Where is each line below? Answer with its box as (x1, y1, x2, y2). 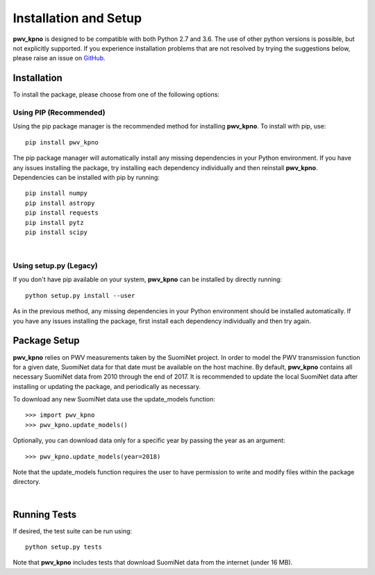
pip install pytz (25, 219, 84, 226)
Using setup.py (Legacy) (12, 261, 98, 271)
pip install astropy (25, 199, 95, 207)
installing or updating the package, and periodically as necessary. (12, 382, 201, 390)
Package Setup (12, 335, 80, 347)
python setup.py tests (25, 543, 103, 551)
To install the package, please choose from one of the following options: (12, 90, 220, 99)
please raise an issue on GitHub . (12, 54, 106, 62)
